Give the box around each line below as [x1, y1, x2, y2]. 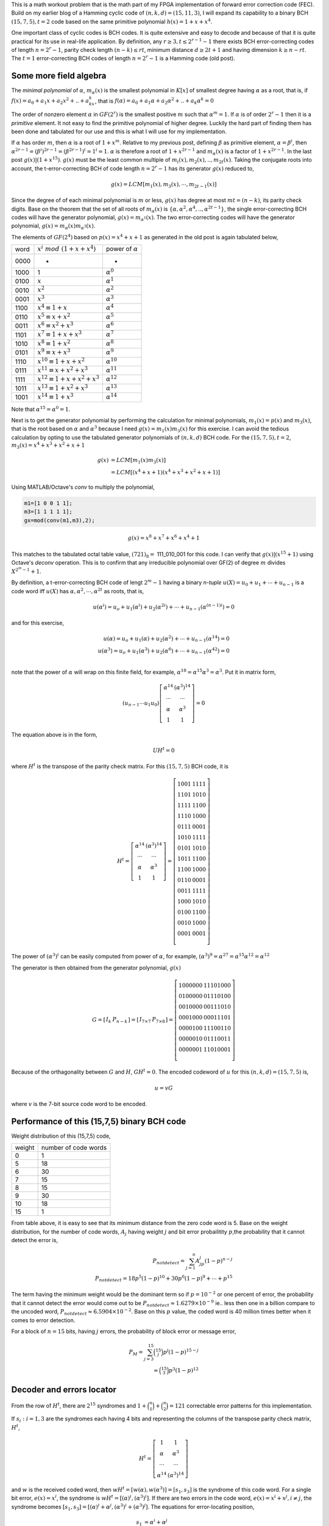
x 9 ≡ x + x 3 [37, 347, 71, 356]
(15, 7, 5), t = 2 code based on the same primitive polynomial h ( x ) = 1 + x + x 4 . [11, 17, 213, 25]
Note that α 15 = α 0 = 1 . [11, 405, 71, 413]
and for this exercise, [11, 620, 64, 627]
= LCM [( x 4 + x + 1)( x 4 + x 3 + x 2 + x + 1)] [110, 468, 221, 476]
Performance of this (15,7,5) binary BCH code [11, 1116, 186, 1126]
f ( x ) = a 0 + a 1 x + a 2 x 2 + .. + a [11, 96, 90, 106]
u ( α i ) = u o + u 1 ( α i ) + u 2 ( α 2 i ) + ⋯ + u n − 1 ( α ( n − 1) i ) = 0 [93, 602, 235, 612]
